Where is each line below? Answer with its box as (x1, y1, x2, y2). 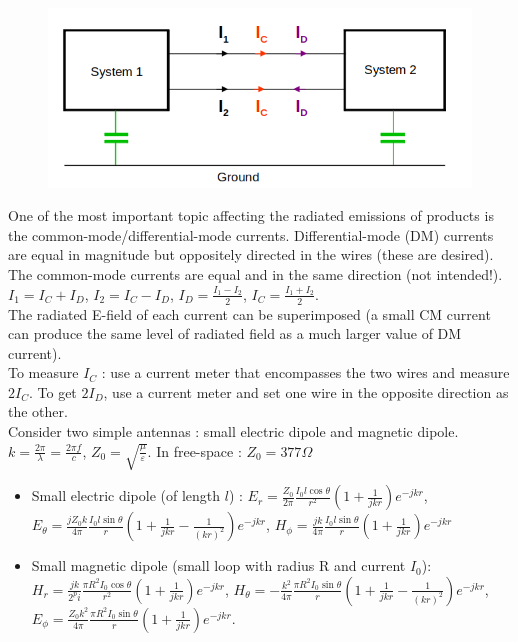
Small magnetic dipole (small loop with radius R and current (31, 555, 406, 576)
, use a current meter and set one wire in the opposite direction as (103, 381, 509, 402)
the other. (8, 401, 68, 422)
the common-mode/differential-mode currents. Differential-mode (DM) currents (8, 224, 494, 245)
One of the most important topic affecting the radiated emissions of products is (8, 205, 494, 226)
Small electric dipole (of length (31, 485, 221, 506)
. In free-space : (147, 440, 242, 461)
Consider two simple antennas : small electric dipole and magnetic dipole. (8, 421, 459, 442)
